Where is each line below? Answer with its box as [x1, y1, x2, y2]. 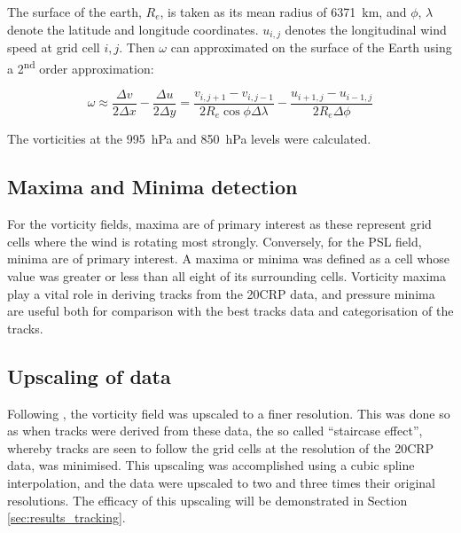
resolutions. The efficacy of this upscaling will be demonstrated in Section [7, 490, 408, 509]
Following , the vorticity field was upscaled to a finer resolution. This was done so [7, 404, 450, 422]
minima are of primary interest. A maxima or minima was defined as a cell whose [7, 249, 449, 268]
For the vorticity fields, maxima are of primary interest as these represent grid [7, 215, 432, 233]
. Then [119, 38, 155, 57]
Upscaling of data [7, 362, 171, 389]
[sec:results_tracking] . [7, 508, 126, 527]
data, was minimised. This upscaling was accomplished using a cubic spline [7, 456, 415, 474]
